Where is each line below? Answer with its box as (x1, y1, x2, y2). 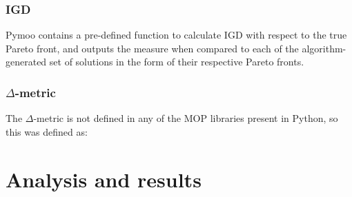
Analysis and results (6, 165, 202, 193)
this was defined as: (6, 124, 88, 138)
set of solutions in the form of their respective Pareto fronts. (49, 54, 304, 69)
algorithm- (302, 41, 346, 55)
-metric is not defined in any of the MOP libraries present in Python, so (33, 111, 338, 125)
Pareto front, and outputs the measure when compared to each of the (6, 41, 299, 55)
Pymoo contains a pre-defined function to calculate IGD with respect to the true (6, 28, 347, 42)
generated (6, 54, 47, 69)
